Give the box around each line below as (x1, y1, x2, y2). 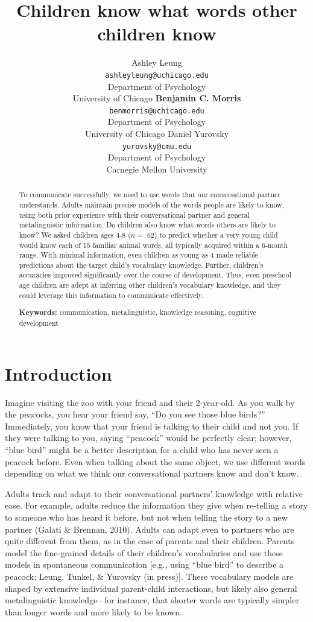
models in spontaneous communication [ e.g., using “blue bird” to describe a (5, 558, 284, 571)
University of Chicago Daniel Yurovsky (84, 127, 229, 139)
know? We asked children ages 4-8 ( (19, 229, 131, 240)
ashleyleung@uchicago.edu (105, 71, 209, 80)
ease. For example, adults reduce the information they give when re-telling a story (5, 499, 308, 512)
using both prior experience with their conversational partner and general (19, 209, 250, 220)
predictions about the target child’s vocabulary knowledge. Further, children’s (19, 259, 264, 270)
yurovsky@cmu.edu (122, 142, 192, 151)
